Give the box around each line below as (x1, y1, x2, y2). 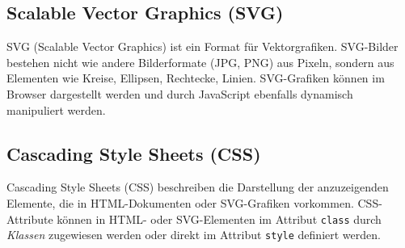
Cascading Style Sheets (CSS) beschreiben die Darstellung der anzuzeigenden (6, 179, 389, 195)
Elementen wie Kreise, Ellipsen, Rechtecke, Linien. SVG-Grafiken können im (6, 69, 385, 86)
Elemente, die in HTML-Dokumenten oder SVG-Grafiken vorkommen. (6, 194, 354, 211)
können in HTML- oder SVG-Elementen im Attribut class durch (57, 210, 382, 227)
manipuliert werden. (6, 101, 106, 118)
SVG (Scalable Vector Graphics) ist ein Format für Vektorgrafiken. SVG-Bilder (6, 38, 399, 55)
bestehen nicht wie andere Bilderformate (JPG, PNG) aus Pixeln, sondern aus (6, 53, 394, 70)
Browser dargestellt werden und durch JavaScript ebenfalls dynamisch (6, 85, 353, 102)
